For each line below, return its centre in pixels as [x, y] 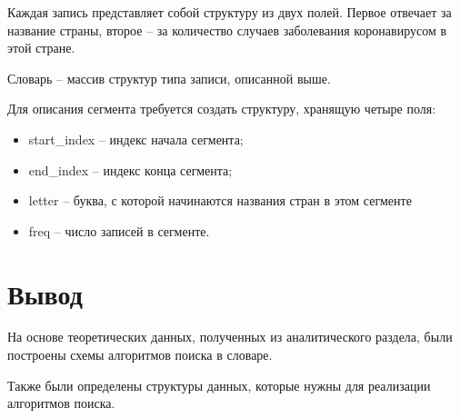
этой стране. [41, 48]
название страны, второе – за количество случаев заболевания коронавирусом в [227, 30]
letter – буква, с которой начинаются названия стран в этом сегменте [220, 200]
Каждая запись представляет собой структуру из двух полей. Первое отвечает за [230, 12]
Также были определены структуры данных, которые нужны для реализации [219, 385]
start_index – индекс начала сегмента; [136, 139]
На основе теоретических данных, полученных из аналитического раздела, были [230, 337]
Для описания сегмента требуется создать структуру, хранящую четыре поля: [222, 109]
